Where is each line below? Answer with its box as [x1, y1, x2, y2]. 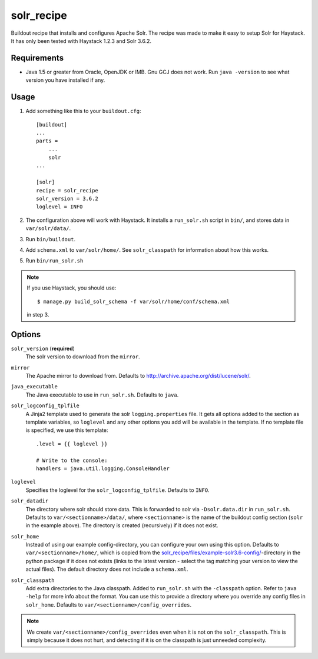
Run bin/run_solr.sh [25, 257, 84, 264]
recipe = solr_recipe [36, 187, 98, 194]
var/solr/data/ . [25, 225, 71, 232]
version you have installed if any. [25, 76, 105, 84]
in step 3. [26, 311, 49, 318]
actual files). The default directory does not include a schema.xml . [25, 565, 188, 573]
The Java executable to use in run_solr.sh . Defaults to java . [25, 391, 179, 398]
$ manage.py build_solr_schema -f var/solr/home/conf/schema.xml [37, 298, 230, 305]
